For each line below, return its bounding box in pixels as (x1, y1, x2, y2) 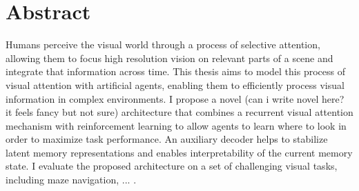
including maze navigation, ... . (6, 172, 137, 187)
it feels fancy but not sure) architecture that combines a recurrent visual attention (6, 105, 353, 119)
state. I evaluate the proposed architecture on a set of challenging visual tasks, (6, 159, 338, 173)
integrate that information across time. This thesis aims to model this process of (6, 64, 345, 79)
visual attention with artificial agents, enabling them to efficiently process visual (6, 77, 345, 92)
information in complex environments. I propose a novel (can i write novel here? (6, 91, 345, 105)
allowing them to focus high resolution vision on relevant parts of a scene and (6, 50, 333, 65)
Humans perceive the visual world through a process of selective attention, (6, 37, 320, 52)
